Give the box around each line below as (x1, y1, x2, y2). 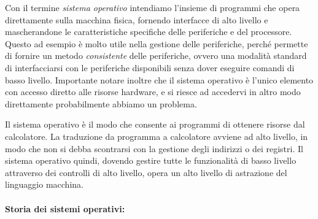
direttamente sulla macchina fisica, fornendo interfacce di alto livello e (5, 13, 268, 26)
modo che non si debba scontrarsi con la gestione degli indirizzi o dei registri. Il (5, 142, 303, 155)
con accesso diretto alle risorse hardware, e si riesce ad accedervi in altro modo (5, 85, 301, 98)
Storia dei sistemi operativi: (5, 202, 125, 215)
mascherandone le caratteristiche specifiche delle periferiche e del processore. (5, 25, 292, 38)
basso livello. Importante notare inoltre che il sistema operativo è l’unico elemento (5, 73, 314, 86)
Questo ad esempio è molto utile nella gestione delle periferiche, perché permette (5, 37, 308, 50)
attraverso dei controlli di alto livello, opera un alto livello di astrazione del (5, 166, 287, 179)
